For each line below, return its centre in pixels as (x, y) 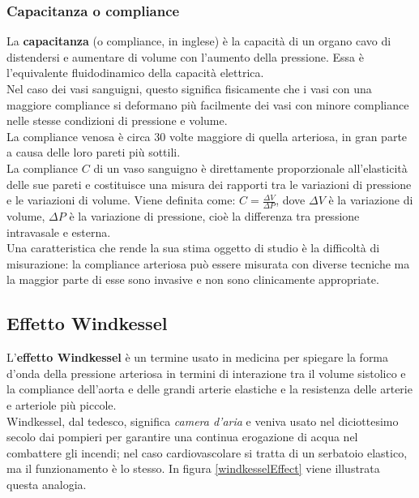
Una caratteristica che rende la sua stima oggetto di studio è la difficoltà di (193, 248)
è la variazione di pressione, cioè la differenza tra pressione (214, 215)
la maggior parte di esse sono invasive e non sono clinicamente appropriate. (193, 279)
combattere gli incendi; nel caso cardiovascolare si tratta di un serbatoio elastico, (207, 452)
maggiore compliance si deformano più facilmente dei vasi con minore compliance (208, 104)
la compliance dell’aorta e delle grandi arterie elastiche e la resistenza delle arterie (209, 389)
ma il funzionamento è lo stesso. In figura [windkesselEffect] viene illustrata (193, 468)
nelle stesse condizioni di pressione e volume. (117, 120)
